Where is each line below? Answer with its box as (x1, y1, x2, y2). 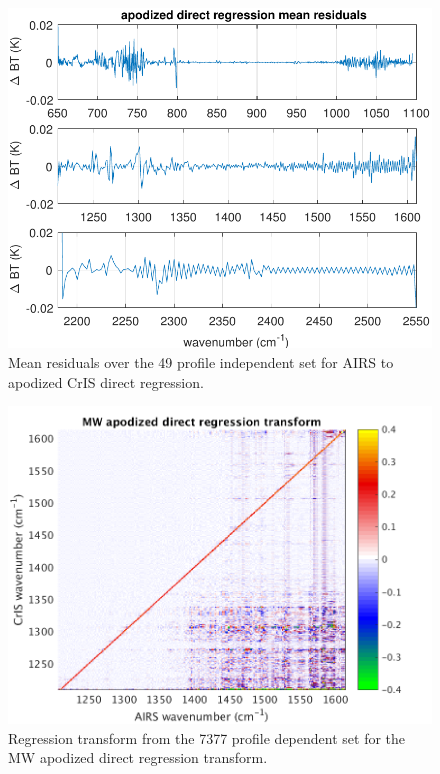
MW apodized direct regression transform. (8, 747, 268, 768)
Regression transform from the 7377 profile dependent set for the (8, 727, 406, 748)
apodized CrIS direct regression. (8, 371, 204, 392)
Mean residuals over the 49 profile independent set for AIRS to (8, 352, 394, 373)
